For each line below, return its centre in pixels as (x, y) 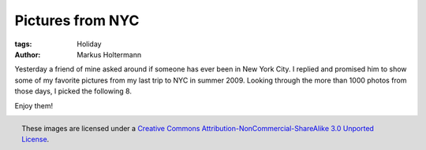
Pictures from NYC (77, 20)
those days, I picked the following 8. (73, 91)
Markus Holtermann (109, 54)
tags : (23, 44)
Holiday (89, 44)
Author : (28, 54)
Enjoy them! (34, 105)
